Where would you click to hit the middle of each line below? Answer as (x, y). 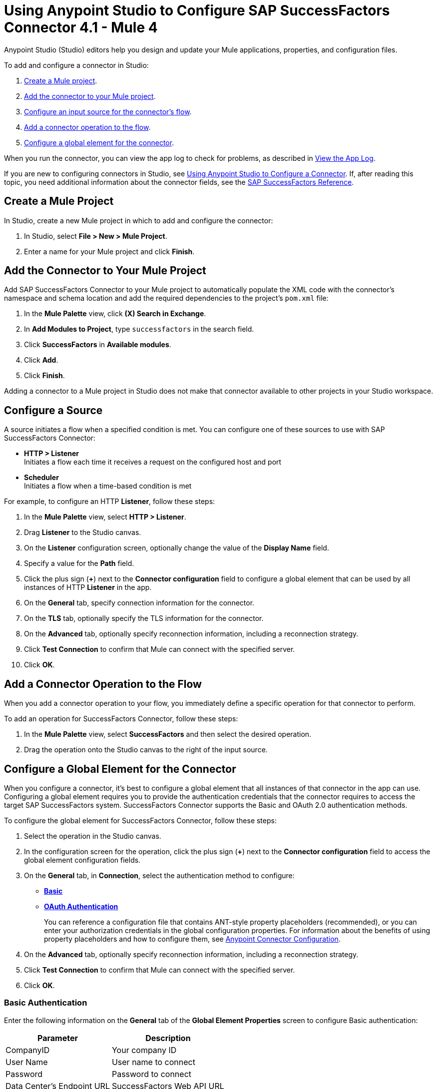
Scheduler (41, 478)
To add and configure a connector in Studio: (76, 65)
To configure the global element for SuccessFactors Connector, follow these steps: (140, 820)
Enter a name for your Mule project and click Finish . (109, 251)
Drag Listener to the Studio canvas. (83, 533)
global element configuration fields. (82, 860)
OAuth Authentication (81, 906)
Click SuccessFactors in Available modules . (98, 345)
